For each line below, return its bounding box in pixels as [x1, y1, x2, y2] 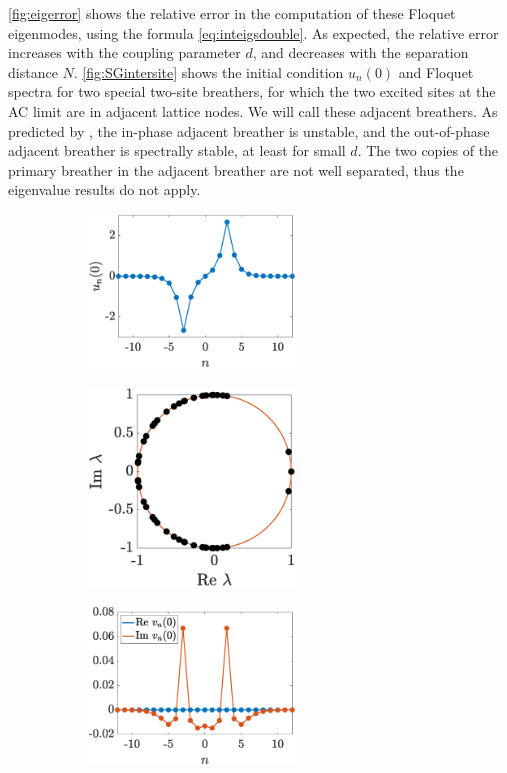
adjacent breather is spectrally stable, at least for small [8, 140, 346, 161]
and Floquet [398, 61, 474, 82]
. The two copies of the [357, 140, 499, 161]
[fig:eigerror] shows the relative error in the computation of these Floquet [8, 3, 456, 23]
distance [8, 61, 58, 82]
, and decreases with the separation [252, 42, 469, 63]
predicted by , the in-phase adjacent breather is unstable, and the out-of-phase [8, 120, 490, 141]
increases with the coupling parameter [8, 42, 241, 63]
